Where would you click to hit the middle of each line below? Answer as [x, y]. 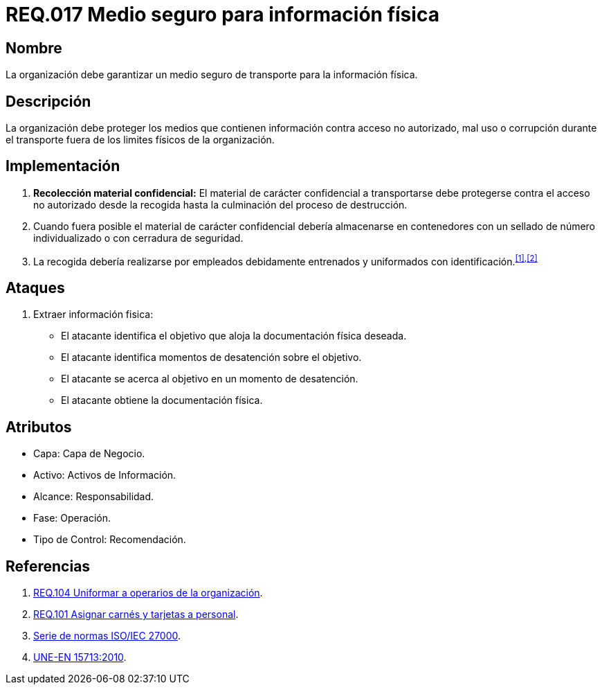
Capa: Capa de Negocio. [89, 454]
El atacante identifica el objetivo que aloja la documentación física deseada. [234, 336]
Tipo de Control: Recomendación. [110, 540]
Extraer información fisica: [93, 315]
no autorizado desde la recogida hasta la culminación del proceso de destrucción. [220, 204]
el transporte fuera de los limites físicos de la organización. [140, 140]
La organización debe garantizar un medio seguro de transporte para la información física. [212, 75]
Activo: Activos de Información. [105, 475]
